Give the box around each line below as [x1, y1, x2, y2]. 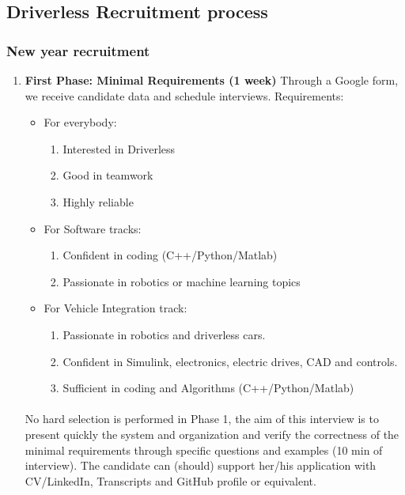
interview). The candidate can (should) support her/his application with [25, 457, 377, 474]
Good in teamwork [62, 167, 153, 183]
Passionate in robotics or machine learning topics [62, 273, 301, 289]
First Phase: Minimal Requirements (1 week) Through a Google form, [25, 72, 399, 88]
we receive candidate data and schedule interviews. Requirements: [25, 87, 344, 104]
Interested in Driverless [62, 140, 176, 157]
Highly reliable [62, 193, 134, 210]
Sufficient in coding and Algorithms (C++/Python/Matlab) [62, 380, 354, 396]
